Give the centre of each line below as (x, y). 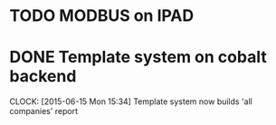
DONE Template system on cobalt (138, 58)
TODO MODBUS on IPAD (102, 16)
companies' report (44, 111)
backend (43, 77)
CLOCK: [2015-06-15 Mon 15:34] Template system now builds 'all (131, 101)
